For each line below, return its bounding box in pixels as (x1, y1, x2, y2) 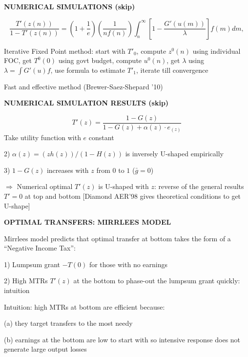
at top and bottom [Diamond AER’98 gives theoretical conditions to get (24, 190, 241, 201)
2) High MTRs (4, 275, 48, 286)
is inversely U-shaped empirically (125, 148, 224, 159)
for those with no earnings (89, 259, 168, 269)
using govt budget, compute (58, 55, 142, 65)
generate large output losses (4, 344, 87, 354)
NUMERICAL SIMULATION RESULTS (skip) (4, 98, 169, 108)
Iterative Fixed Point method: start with (4, 45, 125, 56)
